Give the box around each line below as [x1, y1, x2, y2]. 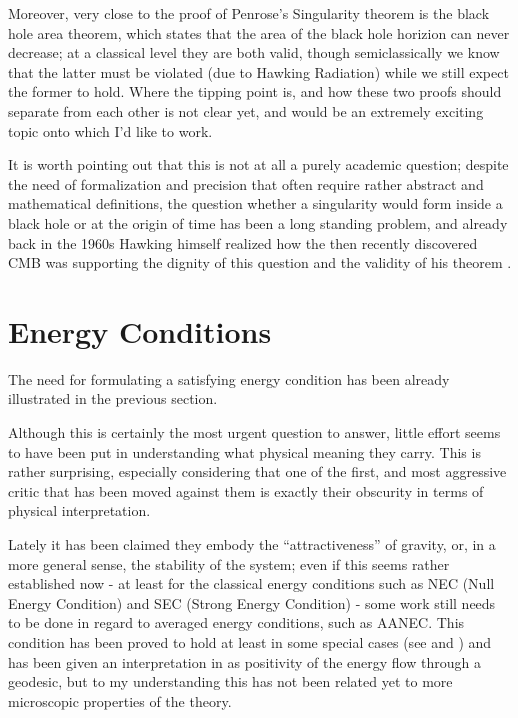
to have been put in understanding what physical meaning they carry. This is [8, 441, 481, 462]
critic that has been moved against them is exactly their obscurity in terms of [8, 480, 484, 501]
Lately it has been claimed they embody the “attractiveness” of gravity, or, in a [8, 534, 496, 554]
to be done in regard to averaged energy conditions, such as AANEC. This [8, 612, 465, 633]
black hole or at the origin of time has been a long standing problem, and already [8, 212, 508, 233]
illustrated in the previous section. [8, 388, 218, 409]
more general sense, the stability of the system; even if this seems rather [8, 553, 450, 574]
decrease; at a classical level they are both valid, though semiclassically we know [8, 42, 500, 63]
